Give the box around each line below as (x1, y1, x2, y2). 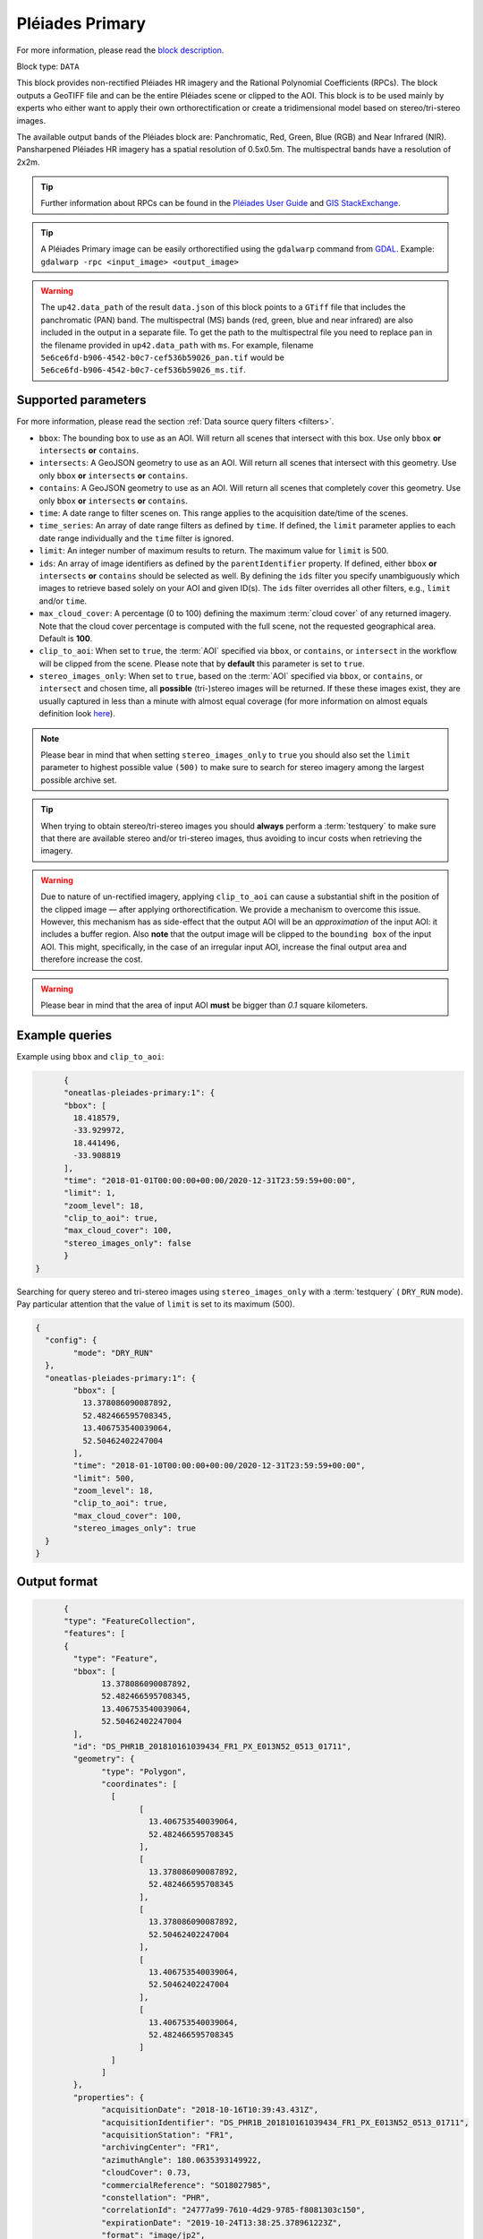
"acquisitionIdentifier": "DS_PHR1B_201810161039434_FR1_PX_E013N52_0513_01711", (101, 2117, 470, 2127)
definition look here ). (38, 708, 115, 719)
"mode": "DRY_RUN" (72, 1348, 154, 1358)
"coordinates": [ (101, 1779, 178, 1789)
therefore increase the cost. (40, 954, 143, 965)
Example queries (16, 1027, 113, 1042)
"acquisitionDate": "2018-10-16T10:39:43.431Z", (101, 2105, 319, 2115)
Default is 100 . (38, 632, 93, 644)
